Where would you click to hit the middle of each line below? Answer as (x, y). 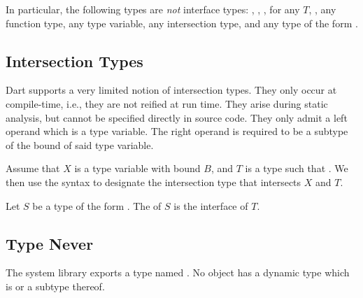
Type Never (50, 243)
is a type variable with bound (137, 168)
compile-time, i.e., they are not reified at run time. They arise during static (167, 103)
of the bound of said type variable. (80, 144)
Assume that (33, 168)
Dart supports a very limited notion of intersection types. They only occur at (171, 90)
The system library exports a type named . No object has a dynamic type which (178, 272)
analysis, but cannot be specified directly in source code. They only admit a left (177, 117)
